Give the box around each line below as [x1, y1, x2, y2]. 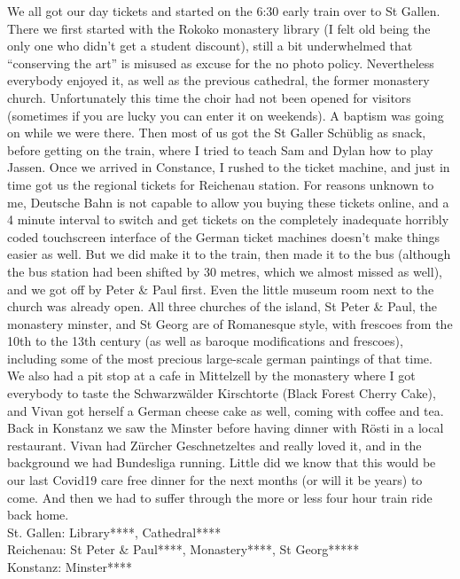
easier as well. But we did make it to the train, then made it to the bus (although [7, 245, 451, 263]
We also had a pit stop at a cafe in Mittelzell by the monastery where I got [7, 366, 416, 385]
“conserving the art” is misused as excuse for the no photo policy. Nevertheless [7, 53, 434, 72]
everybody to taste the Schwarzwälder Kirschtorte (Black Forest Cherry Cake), [7, 384, 436, 403]
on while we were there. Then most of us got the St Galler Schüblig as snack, [7, 123, 426, 142]
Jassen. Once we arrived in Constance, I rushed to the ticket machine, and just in [7, 158, 450, 176]
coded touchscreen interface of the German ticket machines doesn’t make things [7, 227, 441, 246]
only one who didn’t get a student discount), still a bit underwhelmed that [7, 36, 413, 55]
